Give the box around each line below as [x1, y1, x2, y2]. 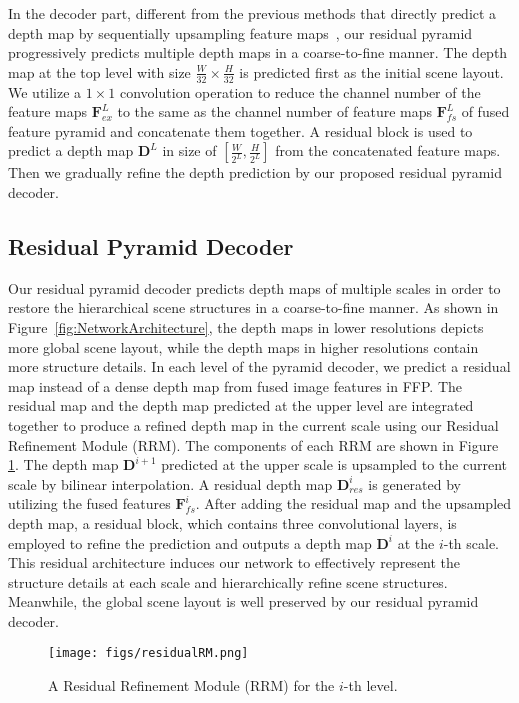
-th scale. [443, 532, 500, 553]
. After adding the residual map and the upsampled [195, 493, 512, 514]
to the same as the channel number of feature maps [117, 101, 433, 122]
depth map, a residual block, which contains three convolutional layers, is [8, 512, 457, 533]
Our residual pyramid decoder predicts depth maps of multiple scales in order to [8, 277, 501, 298]
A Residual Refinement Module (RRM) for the [48, 675, 335, 696]
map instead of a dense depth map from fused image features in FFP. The [8, 375, 463, 396]
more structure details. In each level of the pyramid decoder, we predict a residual [8, 356, 511, 377]
